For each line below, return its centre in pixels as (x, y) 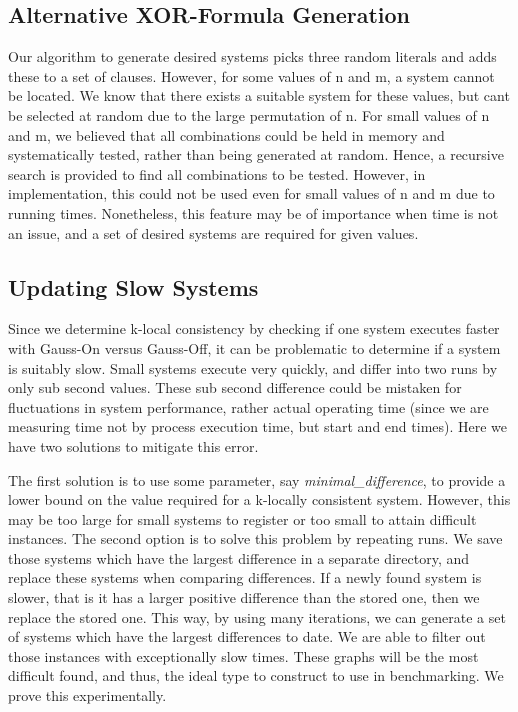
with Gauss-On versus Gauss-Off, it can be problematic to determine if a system (254, 347)
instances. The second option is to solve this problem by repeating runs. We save (255, 538)
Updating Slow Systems (133, 286)
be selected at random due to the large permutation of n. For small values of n (249, 114)
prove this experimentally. (87, 695)
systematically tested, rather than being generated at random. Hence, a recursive (256, 154)
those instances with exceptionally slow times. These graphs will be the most (243, 655)
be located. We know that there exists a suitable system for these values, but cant (259, 95)
